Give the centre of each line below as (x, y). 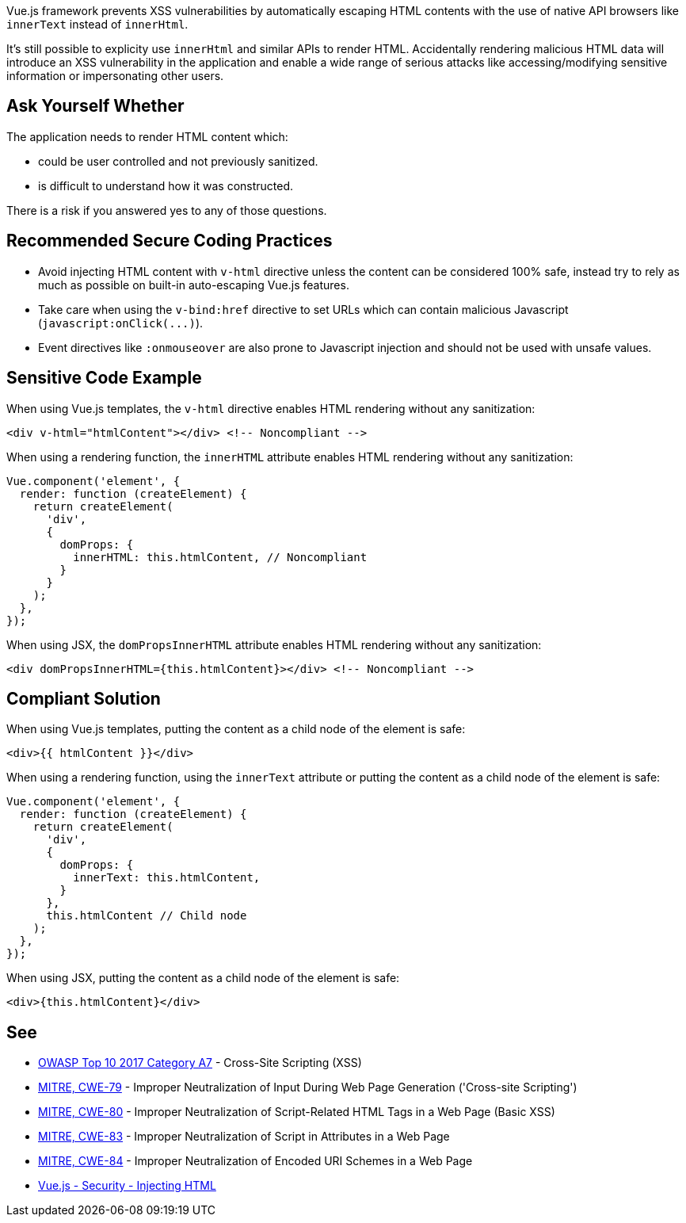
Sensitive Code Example (104, 378)
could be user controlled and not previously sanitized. (178, 161)
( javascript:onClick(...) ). (121, 323)
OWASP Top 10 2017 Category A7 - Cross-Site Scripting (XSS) (200, 1063)
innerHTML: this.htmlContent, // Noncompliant (220, 557)
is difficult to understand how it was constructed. (166, 185)
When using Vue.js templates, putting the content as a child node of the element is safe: (236, 729)
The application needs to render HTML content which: (147, 136)
